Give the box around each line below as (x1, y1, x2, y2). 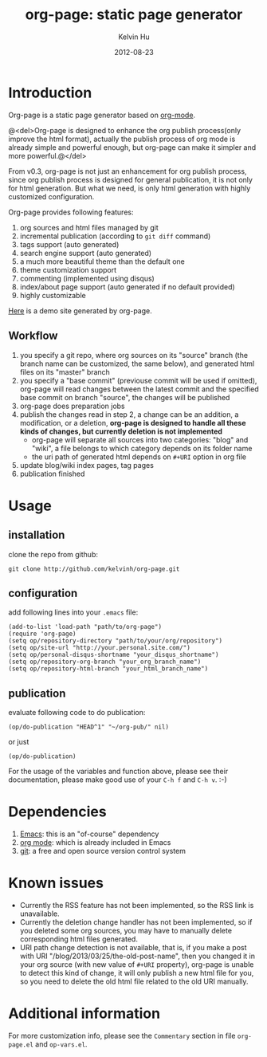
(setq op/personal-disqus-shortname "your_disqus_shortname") (8, 651, 219, 659)
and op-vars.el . (35, 1039, 88, 1049)
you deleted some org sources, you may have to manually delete (19, 926, 233, 935)
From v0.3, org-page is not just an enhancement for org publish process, (8, 166, 247, 176)
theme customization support (19, 265, 117, 274)
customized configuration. (8, 191, 95, 201)
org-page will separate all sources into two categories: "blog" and (31, 434, 249, 444)
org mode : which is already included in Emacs (19, 838, 171, 847)
